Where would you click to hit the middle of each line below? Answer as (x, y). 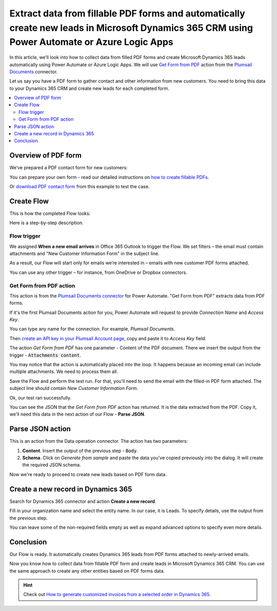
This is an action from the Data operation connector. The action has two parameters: (99, 441)
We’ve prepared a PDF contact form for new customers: (68, 168)
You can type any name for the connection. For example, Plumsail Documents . (92, 329)
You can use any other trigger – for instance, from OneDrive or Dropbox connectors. (98, 272)
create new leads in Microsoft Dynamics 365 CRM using (131, 28)
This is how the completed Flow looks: (50, 213)
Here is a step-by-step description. (46, 223)
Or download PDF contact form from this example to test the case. (80, 187)
